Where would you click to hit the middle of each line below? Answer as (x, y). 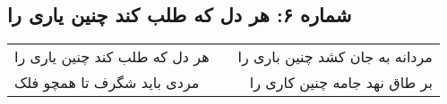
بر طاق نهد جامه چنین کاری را (341, 83)
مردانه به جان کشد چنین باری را (335, 57)
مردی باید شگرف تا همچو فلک (107, 83)
